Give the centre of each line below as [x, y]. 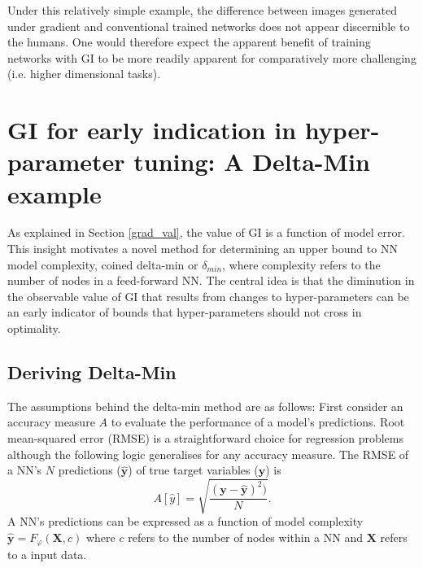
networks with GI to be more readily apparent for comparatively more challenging [212, 57]
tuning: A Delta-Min [252, 162]
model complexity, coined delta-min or [103, 264]
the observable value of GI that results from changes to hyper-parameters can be [208, 296]
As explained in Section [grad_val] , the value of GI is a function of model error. [206, 232]
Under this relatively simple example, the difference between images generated [203, 10]
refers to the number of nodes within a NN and [246, 537]
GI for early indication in [152, 130]
